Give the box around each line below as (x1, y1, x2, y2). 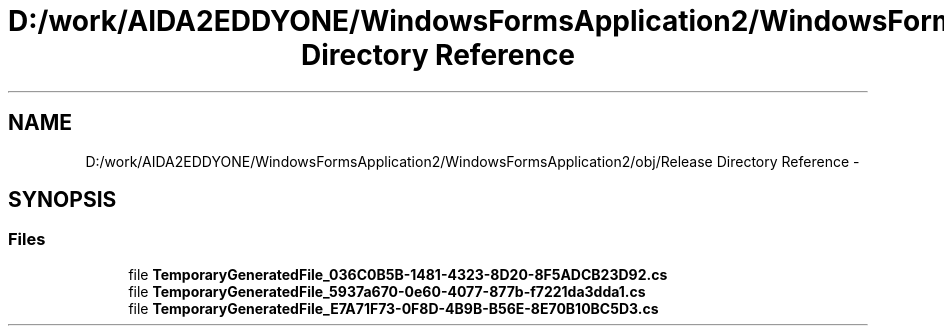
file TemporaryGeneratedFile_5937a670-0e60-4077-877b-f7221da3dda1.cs (128, 282, 646, 300)
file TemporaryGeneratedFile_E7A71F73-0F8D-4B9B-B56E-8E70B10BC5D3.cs (128, 299, 659, 317)
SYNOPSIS (8, 187, 117, 213)
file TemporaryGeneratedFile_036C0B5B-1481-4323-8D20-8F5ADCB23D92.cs (128, 265, 668, 283)
